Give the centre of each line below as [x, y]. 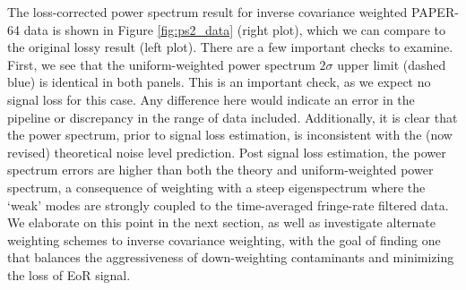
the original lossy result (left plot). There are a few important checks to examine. [230, 47]
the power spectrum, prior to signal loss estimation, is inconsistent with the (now [230, 135]
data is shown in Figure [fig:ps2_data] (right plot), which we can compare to [235, 29]
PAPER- [435, 12]
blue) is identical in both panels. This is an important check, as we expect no [219, 82]
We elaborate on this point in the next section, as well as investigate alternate [221, 222]
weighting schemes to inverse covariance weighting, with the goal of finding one [224, 239]
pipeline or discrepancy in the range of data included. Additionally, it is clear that [233, 117]
